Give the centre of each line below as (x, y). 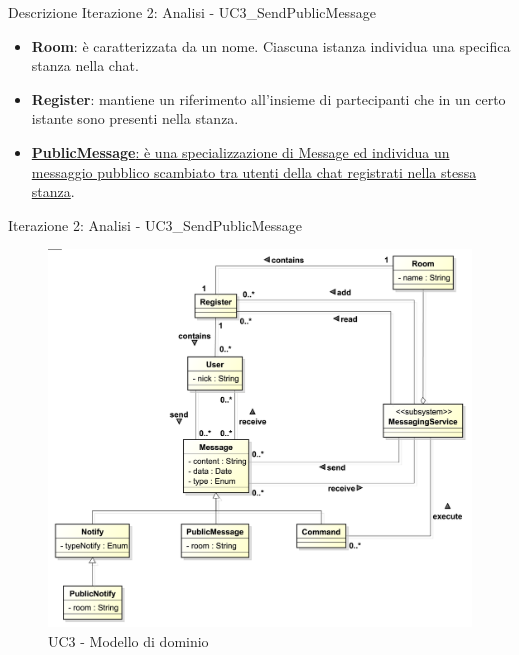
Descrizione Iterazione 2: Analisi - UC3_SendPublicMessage (192, 12)
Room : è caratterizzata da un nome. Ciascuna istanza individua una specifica (271, 45)
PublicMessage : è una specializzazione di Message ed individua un (240, 151)
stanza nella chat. (85, 65)
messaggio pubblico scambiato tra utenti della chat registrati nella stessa (254, 171)
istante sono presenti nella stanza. (135, 118)
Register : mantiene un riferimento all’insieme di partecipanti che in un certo (268, 98)
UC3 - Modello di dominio (128, 640)
